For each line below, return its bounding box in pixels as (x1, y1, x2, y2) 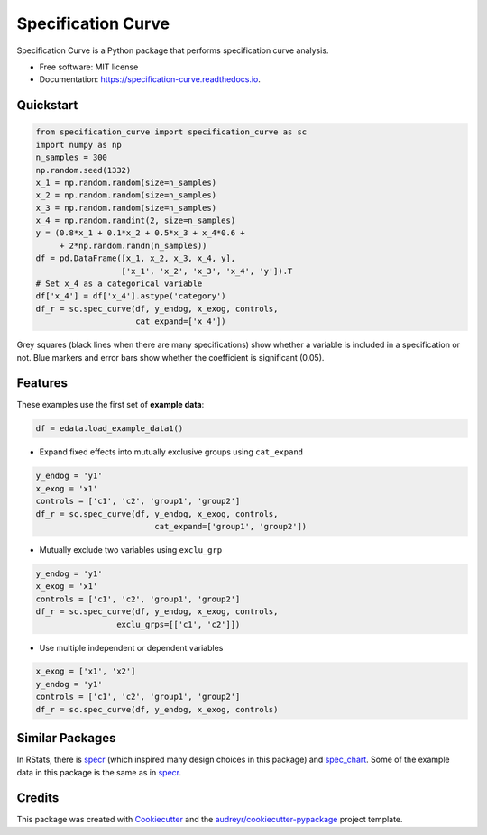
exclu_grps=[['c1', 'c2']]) (115, 619, 241, 629)
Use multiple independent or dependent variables (39, 642, 224, 653)
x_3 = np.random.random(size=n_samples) (35, 203, 216, 213)
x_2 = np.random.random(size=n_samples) (35, 190, 216, 200)
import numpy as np (35, 140, 122, 150)
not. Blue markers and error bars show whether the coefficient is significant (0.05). (16, 352, 325, 362)
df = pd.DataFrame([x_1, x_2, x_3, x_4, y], (35, 253, 236, 263)
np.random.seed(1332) (35, 165, 132, 175)
